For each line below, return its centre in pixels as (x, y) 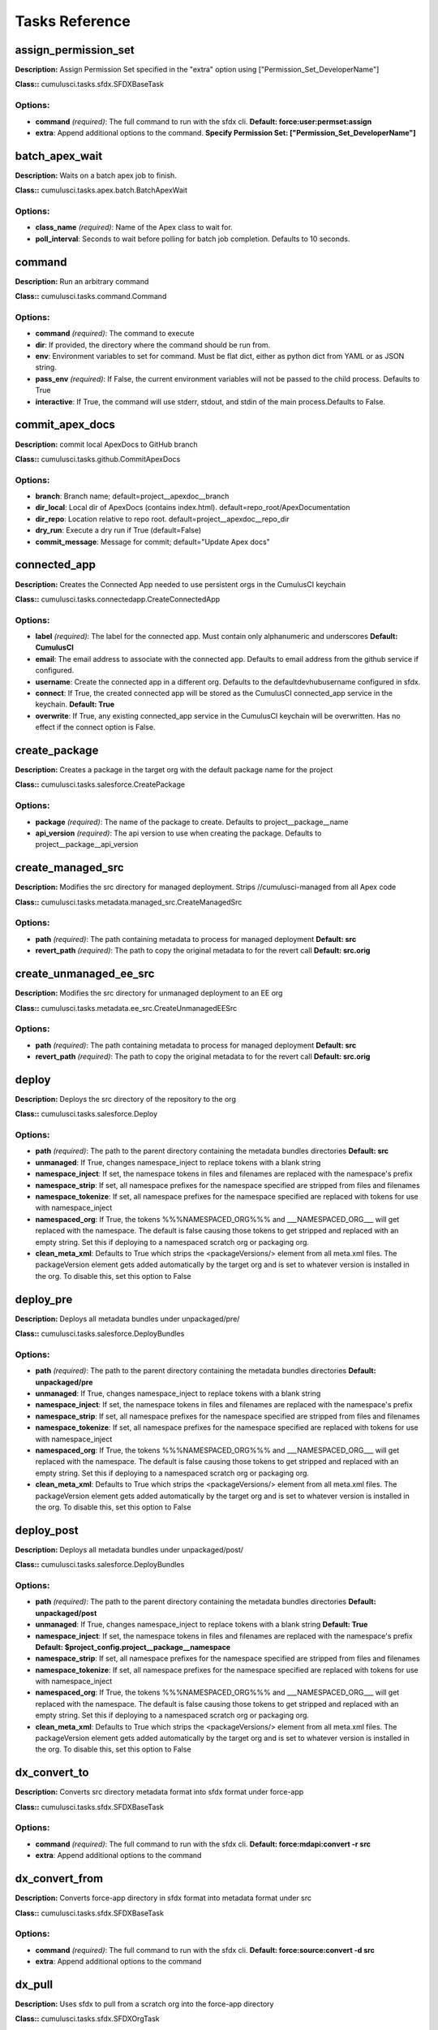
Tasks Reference (73, 21)
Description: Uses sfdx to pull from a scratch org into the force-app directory (144, 2004)
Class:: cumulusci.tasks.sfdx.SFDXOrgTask (87, 2019)
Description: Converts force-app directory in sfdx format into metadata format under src (163, 1898)
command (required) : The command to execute (115, 334)
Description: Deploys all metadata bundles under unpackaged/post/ (129, 1549)
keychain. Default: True (75, 704)
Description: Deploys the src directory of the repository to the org (126, 1099)
